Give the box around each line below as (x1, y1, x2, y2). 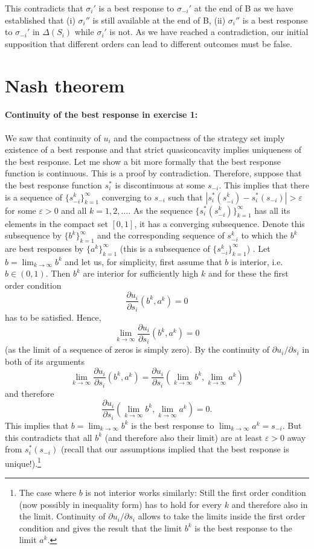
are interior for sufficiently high (83, 267, 199, 280)
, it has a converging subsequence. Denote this (134, 217, 305, 230)
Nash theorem (5, 72, 125, 97)
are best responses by (5, 242, 84, 254)
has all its (254, 204, 290, 216)
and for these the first (208, 267, 289, 280)
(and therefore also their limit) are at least (104, 431, 263, 443)
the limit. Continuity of (19, 510, 106, 522)
